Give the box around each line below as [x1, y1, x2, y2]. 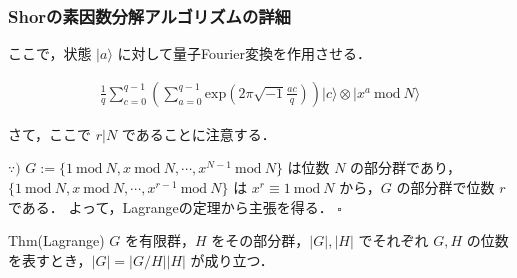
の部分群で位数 [396, 177, 495, 198]
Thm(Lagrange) [8, 230, 105, 251]
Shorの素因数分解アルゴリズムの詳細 [8, 3, 291, 28]
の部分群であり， [350, 157, 461, 178]
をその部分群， [211, 230, 310, 251]
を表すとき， [8, 249, 92, 270]
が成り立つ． [190, 249, 274, 270]
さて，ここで [8, 123, 92, 144]
